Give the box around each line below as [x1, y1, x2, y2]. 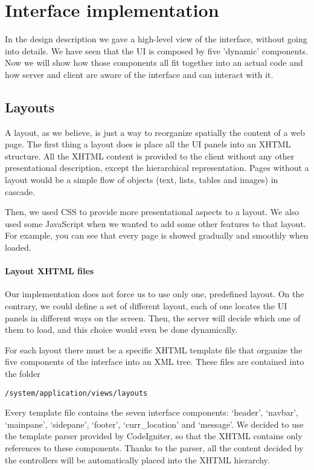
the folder [5, 367, 40, 379]
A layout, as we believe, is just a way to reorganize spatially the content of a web [5, 126, 305, 138]
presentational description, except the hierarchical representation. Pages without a [5, 161, 309, 174]
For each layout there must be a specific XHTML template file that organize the [5, 343, 303, 356]
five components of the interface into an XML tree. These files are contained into [5, 355, 304, 368]
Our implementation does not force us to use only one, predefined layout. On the [5, 288, 304, 300]
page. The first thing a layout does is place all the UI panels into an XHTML [5, 138, 291, 150]
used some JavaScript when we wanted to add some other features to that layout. [5, 217, 306, 230]
